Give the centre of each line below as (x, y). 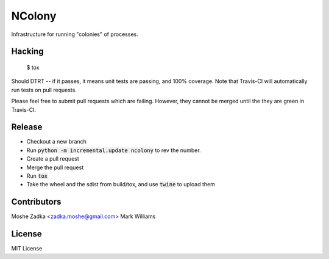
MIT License (27, 249)
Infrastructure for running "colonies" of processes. (75, 34)
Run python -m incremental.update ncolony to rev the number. (114, 150)
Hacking (27, 52)
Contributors (36, 202)
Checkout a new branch (56, 142)
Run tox (37, 176)
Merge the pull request (55, 167)
